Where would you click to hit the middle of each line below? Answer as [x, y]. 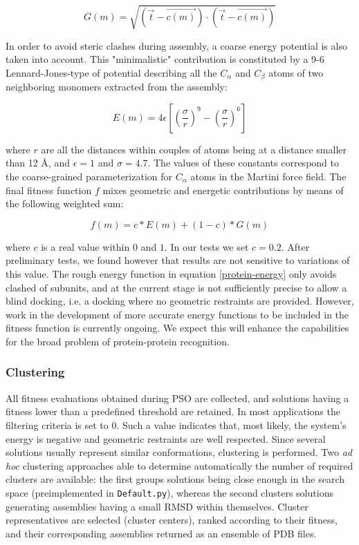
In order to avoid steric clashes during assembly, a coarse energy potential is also [176, 45]
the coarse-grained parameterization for [89, 176]
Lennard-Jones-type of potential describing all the [111, 72]
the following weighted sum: [65, 203]
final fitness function [49, 190]
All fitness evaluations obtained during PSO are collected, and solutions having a [177, 398]
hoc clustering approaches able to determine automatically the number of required [179, 465]
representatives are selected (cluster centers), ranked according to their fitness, [172, 520]
